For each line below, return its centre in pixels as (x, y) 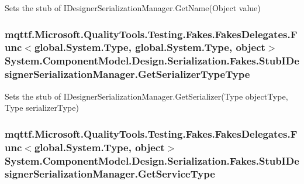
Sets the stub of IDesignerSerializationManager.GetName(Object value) (133, 8)
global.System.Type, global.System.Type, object (150, 47)
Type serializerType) (42, 108)
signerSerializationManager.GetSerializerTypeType (127, 74)
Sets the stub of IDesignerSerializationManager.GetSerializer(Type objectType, (146, 96)
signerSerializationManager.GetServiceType (110, 174)
